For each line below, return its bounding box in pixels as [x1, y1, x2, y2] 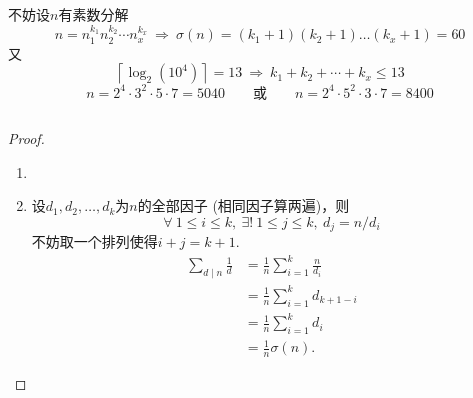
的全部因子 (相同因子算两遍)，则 [137, 195, 350, 216]
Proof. [8, 128, 45, 149]
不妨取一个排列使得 [31, 231, 158, 252]
